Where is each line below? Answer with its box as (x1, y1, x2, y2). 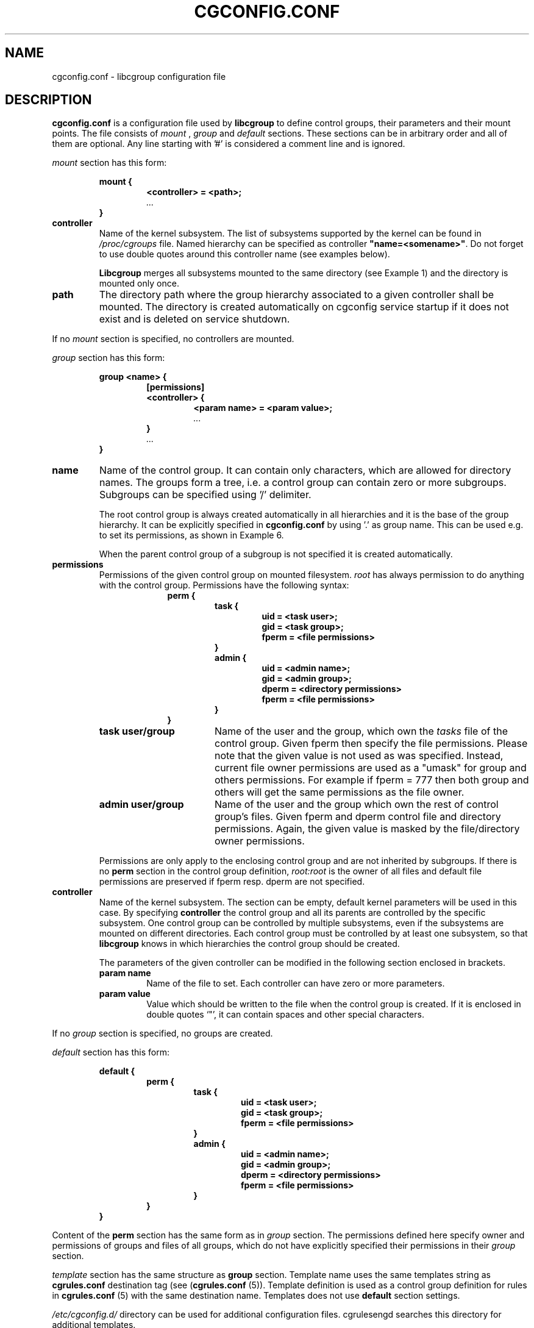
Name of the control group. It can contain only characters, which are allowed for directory (99, 464, 511, 477)
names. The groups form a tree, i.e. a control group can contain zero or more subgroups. (99, 476, 507, 489)
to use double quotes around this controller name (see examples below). (99, 249, 390, 260)
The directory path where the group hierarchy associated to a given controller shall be (99, 288, 494, 301)
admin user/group (99, 798, 184, 811)
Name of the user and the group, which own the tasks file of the (214, 725, 508, 738)
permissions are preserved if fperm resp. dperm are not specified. (99, 876, 365, 887)
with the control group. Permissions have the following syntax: (99, 580, 349, 591)
